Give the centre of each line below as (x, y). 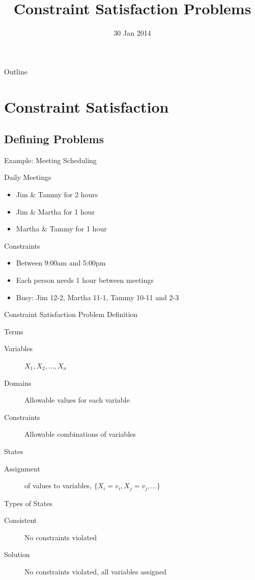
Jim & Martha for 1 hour (55, 211)
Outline (16, 71)
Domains (18, 383)
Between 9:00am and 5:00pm (61, 263)
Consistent (21, 520)
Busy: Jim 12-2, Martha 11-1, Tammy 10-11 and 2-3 (97, 297)
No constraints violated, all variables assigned (95, 571)
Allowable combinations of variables (80, 434)
